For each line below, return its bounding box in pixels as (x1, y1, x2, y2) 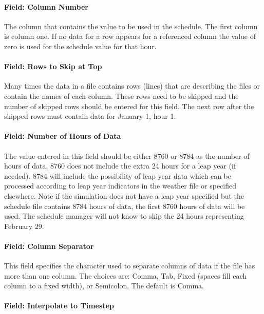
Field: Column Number (4, 1, 88, 12)
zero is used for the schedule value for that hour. (4, 40, 157, 51)
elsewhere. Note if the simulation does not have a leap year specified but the (4, 190, 244, 201)
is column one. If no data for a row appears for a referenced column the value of (4, 31, 256, 41)
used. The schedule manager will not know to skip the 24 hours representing (4, 211, 244, 221)
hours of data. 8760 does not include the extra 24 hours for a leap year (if (4, 160, 236, 171)
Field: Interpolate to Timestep (4, 300, 114, 311)
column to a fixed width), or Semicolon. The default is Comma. (4, 280, 204, 291)
